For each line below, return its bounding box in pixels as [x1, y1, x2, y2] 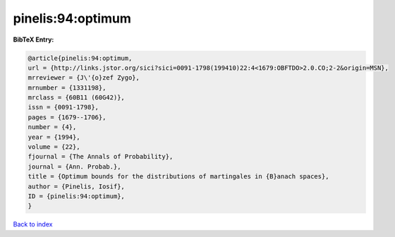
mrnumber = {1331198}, [28, 83, 107, 92]
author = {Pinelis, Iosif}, [28, 182, 125, 190]
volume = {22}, [28, 143, 80, 151]
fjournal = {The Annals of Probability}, [28, 152, 174, 161]
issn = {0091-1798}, [28, 103, 99, 111]
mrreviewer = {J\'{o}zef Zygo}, [28, 74, 140, 82]
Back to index [13, 220, 53, 229]
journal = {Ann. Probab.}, [28, 162, 121, 171]
